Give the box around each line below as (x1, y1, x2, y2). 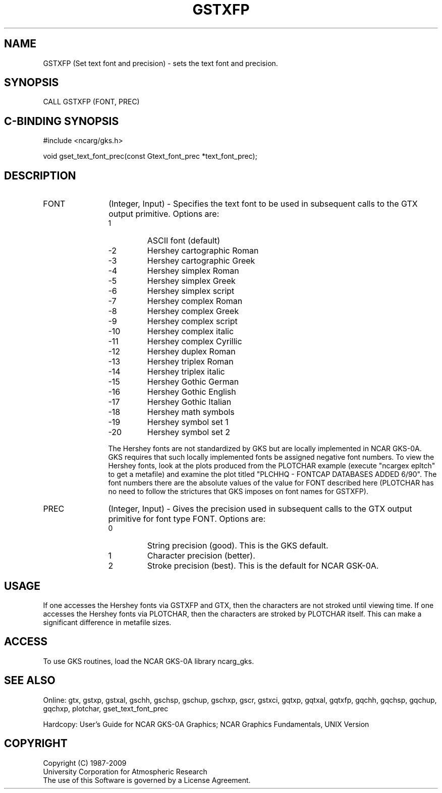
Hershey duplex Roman (147, 346, 236, 357)
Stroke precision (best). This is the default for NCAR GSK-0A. (147, 561, 379, 571)
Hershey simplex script (147, 286, 235, 296)
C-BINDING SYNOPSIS (4, 114, 119, 128)
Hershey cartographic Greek (147, 256, 255, 266)
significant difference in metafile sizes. (43, 618, 172, 627)
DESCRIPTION (4, 169, 76, 182)
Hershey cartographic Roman (147, 246, 259, 256)
